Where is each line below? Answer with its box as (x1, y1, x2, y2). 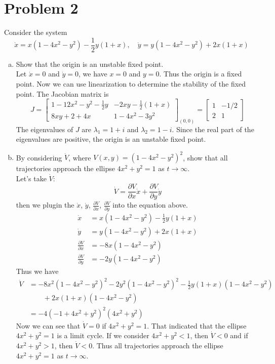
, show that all (183, 152, 228, 163)
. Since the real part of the (172, 124, 254, 134)
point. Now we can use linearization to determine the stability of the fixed (16, 78, 246, 89)
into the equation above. (112, 199, 188, 210)
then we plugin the (16, 199, 74, 210)
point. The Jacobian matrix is (16, 88, 109, 99)
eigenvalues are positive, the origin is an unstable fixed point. (16, 134, 206, 144)
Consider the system (4, 27, 67, 37)
